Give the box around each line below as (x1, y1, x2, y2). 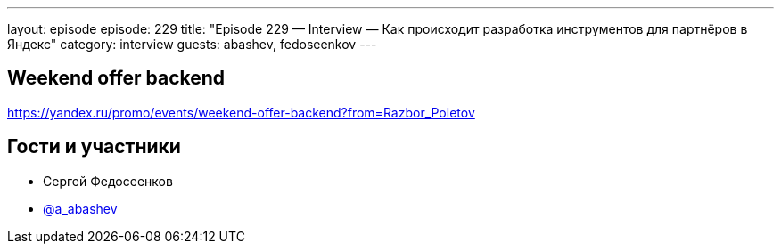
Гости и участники (7, 135, 181, 158)
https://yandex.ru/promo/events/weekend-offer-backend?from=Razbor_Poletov (7, 104, 475, 120)
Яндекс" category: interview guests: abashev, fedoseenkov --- (7, 36, 377, 52)
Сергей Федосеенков (43, 173, 173, 189)
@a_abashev (43, 200, 118, 216)
